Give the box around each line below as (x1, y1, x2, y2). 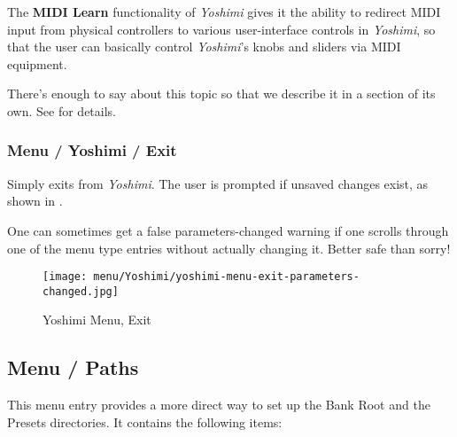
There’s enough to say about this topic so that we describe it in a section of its (7, 84, 436, 103)
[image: (43, 270, 88, 284)
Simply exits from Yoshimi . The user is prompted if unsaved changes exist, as (7, 174, 429, 192)
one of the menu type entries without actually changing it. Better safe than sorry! (7, 238, 451, 257)
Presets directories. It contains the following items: (7, 412, 283, 431)
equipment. (7, 54, 67, 73)
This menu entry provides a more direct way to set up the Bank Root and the (7, 395, 430, 414)
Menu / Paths (7, 354, 139, 381)
